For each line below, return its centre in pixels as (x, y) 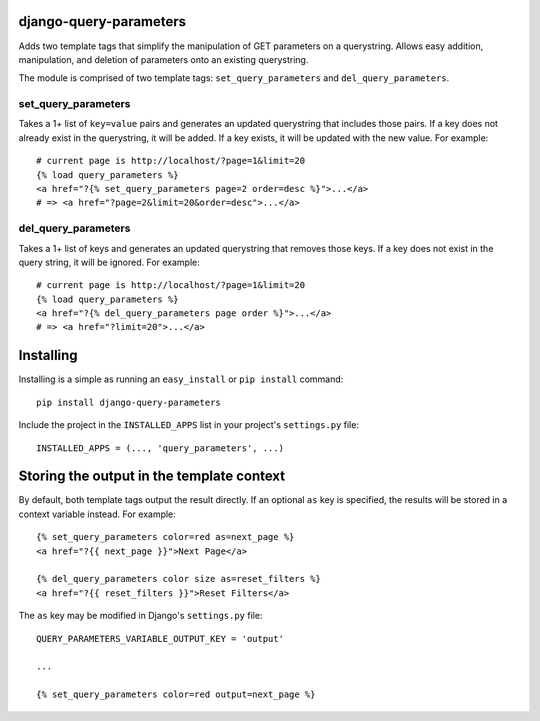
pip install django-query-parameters (129, 402)
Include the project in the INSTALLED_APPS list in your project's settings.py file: (189, 425)
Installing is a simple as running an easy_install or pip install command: (181, 379)
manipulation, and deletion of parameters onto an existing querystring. (163, 59)
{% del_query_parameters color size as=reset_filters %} (179, 579)
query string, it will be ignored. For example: (109, 262)
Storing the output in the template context (152, 476)
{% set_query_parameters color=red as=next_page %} (165, 537)
